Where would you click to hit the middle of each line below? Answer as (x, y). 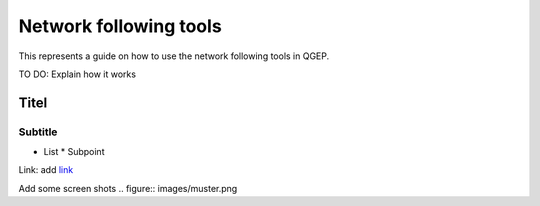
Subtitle (38, 132)
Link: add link (46, 170)
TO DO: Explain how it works (77, 74)
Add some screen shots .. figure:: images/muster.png (128, 188)
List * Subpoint (74, 152)
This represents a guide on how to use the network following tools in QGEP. (174, 56)
